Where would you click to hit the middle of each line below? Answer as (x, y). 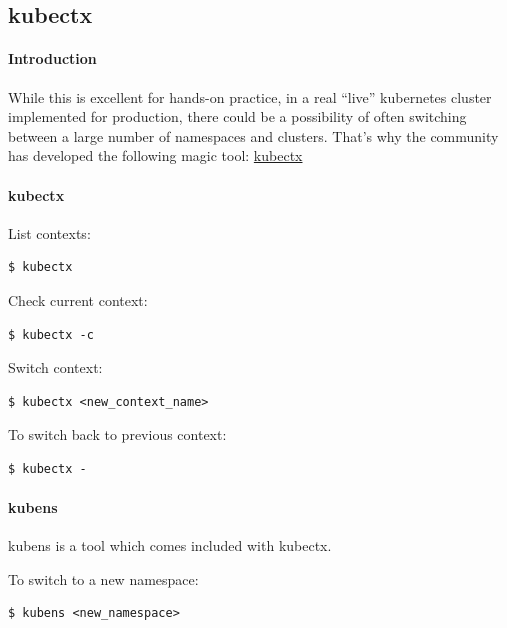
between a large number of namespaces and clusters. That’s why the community (253, 135)
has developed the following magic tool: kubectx (155, 155)
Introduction (52, 58)
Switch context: (55, 367)
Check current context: (78, 299)
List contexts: (49, 232)
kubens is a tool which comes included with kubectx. (170, 545)
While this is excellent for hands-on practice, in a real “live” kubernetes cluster (250, 96)
